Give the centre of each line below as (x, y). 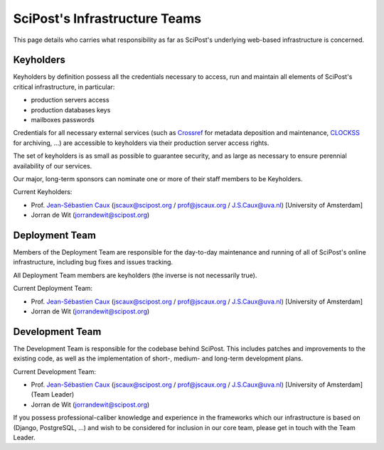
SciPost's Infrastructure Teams (107, 18)
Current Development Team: (54, 371)
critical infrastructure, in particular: (64, 87)
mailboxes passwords (63, 120)
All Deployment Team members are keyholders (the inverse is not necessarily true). (135, 275)
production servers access (70, 100)
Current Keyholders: (43, 192)
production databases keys (71, 109)
